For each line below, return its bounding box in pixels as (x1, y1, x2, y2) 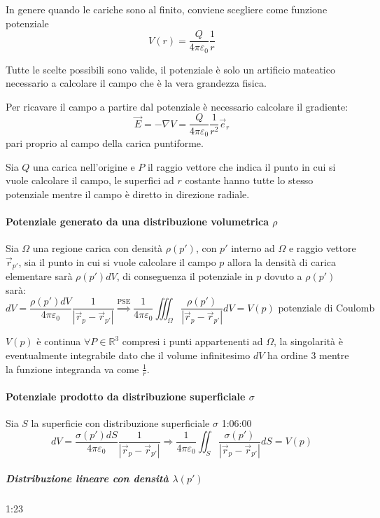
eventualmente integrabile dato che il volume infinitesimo (6, 347, 251, 362)
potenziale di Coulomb (278, 303, 375, 314)
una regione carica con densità (32, 241, 163, 255)
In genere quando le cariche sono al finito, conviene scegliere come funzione (6, 2, 328, 16)
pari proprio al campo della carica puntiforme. (6, 136, 204, 150)
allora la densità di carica (227, 254, 336, 269)
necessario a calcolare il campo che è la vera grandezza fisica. (6, 76, 267, 90)
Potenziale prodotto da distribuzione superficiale (6, 388, 246, 403)
